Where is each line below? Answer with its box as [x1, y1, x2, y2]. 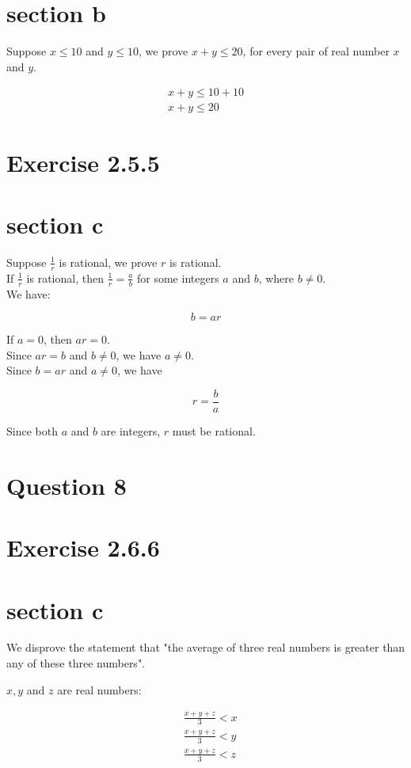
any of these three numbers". [6, 655, 146, 671]
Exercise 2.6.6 [6, 531, 160, 564]
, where [258, 269, 295, 286]
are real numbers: [57, 681, 142, 698]
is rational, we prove [59, 253, 158, 270]
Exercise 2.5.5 [6, 146, 160, 178]
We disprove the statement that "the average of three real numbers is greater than [6, 639, 405, 656]
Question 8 [6, 469, 127, 501]
